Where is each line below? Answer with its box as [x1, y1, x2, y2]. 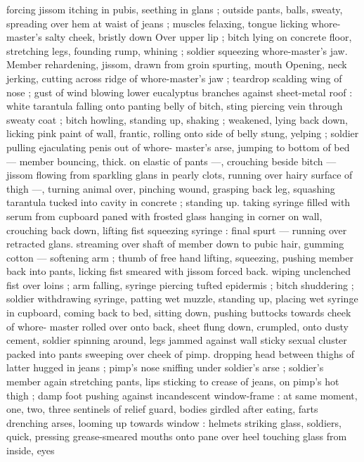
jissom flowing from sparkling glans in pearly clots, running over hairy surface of [6, 167, 353, 182]
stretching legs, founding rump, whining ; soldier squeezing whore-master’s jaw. [6, 43, 348, 58]
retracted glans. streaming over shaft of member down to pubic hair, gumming [6, 236, 344, 251]
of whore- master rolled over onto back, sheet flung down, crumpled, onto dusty [6, 319, 349, 333]
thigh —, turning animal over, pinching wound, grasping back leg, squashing [6, 181, 335, 195]
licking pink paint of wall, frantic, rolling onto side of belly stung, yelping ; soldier [6, 126, 359, 141]
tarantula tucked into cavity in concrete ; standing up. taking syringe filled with [6, 195, 351, 210]
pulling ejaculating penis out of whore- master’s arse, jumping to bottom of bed [6, 139, 350, 154]
